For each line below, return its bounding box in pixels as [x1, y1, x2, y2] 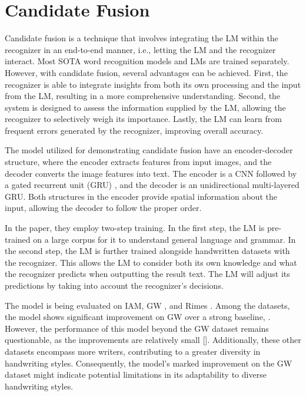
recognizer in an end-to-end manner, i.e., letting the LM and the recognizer [5, 43, 276, 55]
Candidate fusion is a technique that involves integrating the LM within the [5, 32, 278, 44]
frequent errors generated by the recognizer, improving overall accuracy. [5, 124, 264, 136]
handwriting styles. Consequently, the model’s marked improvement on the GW [5, 357, 292, 369]
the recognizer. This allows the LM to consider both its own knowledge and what [5, 256, 297, 268]
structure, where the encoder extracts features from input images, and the [5, 156, 272, 168]
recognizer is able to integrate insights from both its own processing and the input [5, 78, 301, 90]
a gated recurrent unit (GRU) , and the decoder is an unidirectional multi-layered [5, 179, 300, 191]
